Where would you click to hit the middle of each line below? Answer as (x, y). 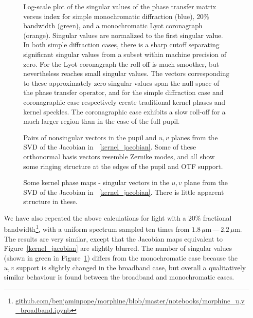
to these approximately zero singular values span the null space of (121, 83)
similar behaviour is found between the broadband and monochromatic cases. (119, 277)
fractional (217, 217)
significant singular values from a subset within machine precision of (125, 54)
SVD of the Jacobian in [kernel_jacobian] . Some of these (110, 147)
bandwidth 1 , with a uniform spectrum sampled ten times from (97, 228)
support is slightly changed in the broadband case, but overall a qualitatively (131, 267)
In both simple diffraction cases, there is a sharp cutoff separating (121, 45)
